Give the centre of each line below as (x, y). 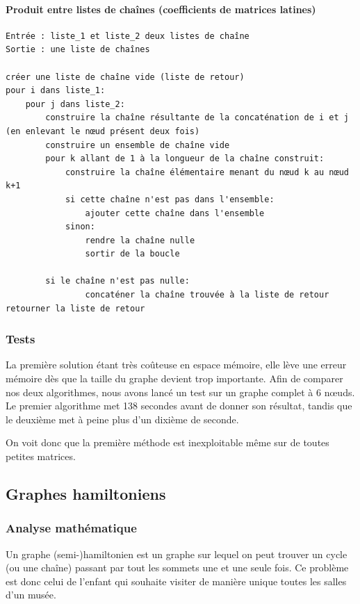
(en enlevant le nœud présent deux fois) (103, 131)
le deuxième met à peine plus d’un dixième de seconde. (122, 419)
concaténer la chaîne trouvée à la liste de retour (207, 295)
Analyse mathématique (71, 528)
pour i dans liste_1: (56, 91)
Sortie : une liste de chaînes (78, 50)
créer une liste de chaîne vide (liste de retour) (125, 77)
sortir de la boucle (132, 254)
